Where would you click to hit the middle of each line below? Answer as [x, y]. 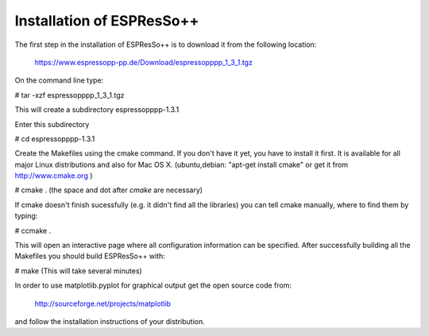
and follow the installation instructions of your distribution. [110, 321]
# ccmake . [33, 230]
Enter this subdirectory [52, 124]
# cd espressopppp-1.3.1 [55, 138]
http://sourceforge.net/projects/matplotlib [102, 303]
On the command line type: [59, 80]
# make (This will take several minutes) [78, 271]
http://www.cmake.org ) [54, 176]
